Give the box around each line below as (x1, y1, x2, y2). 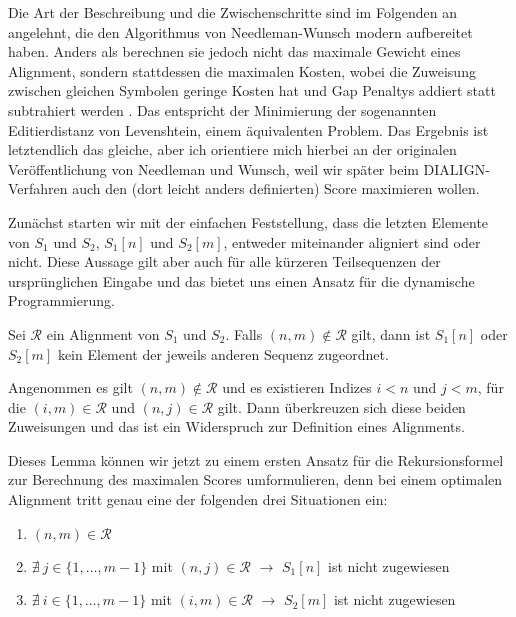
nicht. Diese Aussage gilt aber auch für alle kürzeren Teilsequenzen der (8, 251, 441, 272)
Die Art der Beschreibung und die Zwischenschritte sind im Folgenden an (8, 2, 458, 22)
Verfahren (8, 178, 68, 199)
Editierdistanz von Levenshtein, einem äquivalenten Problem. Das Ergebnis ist (8, 119, 489, 140)
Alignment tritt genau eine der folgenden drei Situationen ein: (8, 489, 388, 510)
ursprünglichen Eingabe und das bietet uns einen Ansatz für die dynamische (8, 270, 475, 291)
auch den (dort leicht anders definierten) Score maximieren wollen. (72, 178, 480, 199)
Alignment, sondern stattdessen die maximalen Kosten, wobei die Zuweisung (8, 60, 476, 81)
